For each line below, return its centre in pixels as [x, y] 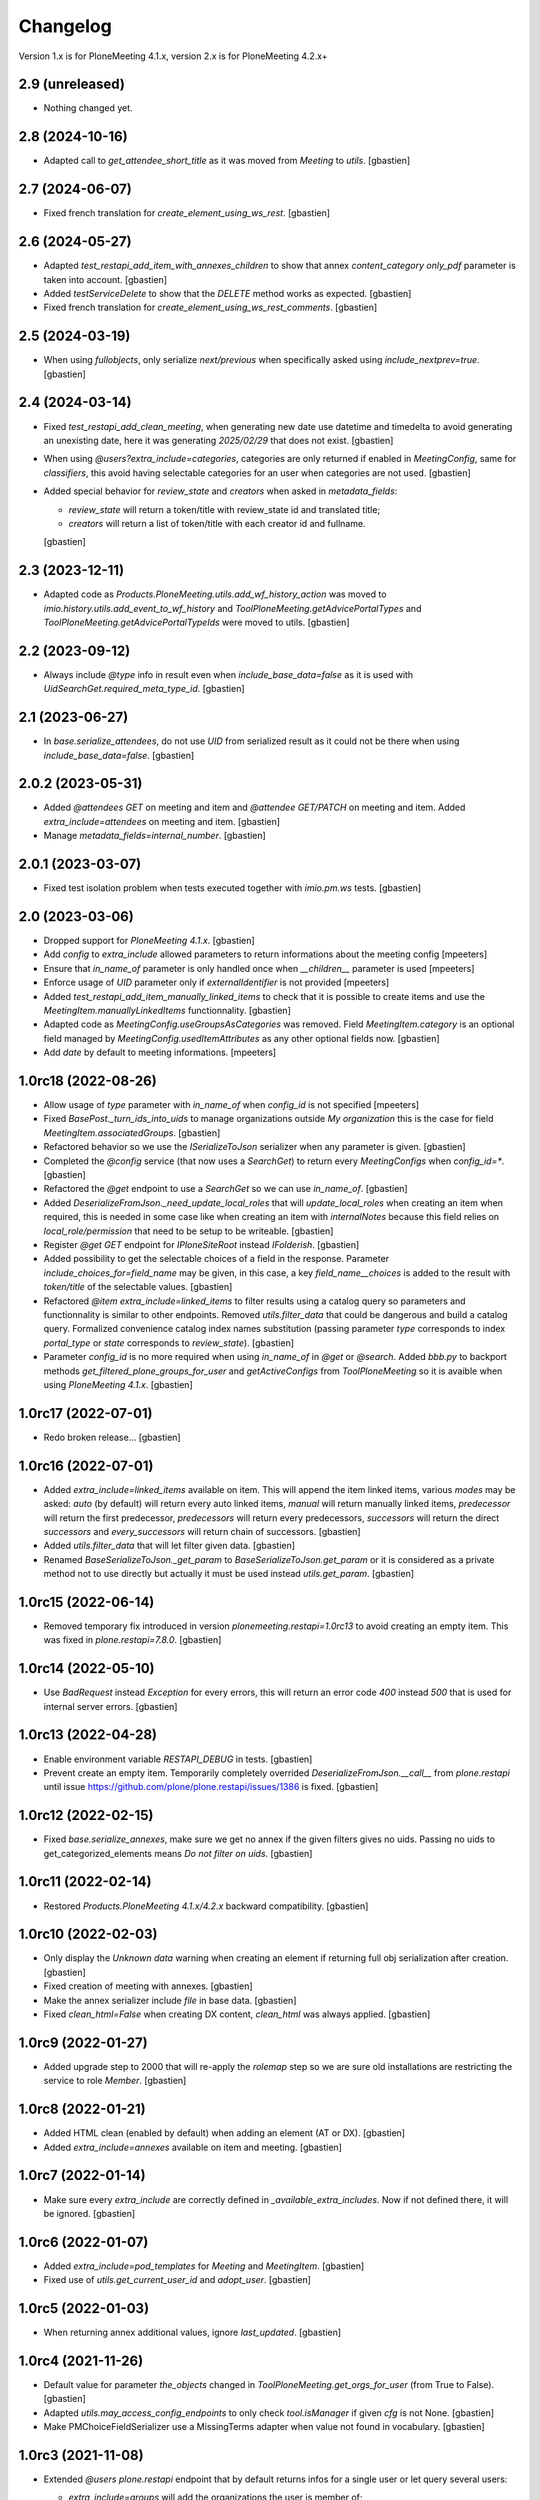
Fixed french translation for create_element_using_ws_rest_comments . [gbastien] [210, 307]
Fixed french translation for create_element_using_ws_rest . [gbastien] [186, 213]
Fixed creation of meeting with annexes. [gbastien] [148, 1986]
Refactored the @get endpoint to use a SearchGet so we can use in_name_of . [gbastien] [226, 1189]
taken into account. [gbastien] [105, 279]
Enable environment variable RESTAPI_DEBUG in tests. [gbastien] [178, 1759]
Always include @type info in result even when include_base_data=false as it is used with [228, 674]
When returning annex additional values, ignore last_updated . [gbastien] [192, 2332]
